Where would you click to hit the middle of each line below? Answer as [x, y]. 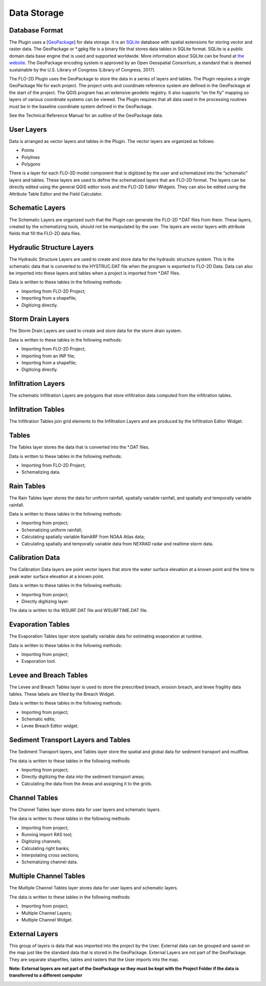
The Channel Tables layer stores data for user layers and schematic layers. [85, 809]
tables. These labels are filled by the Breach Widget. [62, 694]
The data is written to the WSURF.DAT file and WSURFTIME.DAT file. [78, 611]
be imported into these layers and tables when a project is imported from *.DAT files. [95, 273]
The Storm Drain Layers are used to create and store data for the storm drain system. [96, 331]
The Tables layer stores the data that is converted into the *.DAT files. [79, 447]
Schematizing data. [41, 472]
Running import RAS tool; [47, 834]
